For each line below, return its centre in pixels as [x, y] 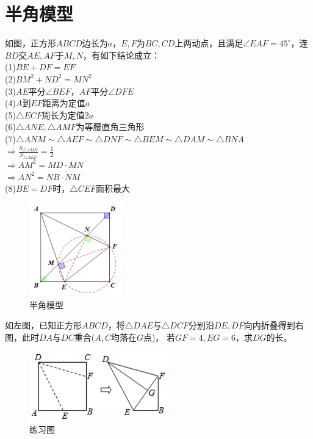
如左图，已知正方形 [43, 325]
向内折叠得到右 [274, 325]
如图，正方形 [31, 43]
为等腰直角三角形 [110, 127]
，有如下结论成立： [121, 55]
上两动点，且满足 [209, 43]
